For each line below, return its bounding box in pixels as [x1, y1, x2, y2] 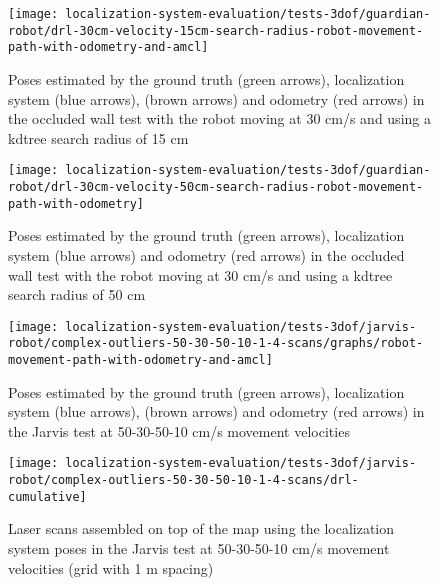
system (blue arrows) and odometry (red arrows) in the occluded [8, 244, 405, 265]
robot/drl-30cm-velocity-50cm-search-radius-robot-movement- [8, 180, 424, 194]
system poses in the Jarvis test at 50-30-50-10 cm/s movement [8, 538, 390, 558]
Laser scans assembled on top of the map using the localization [8, 518, 395, 539]
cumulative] [8, 489, 87, 504]
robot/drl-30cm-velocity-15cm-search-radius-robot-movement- [8, 23, 424, 38]
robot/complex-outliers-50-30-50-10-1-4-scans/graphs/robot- [8, 336, 424, 351]
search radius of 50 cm [8, 284, 146, 305]
